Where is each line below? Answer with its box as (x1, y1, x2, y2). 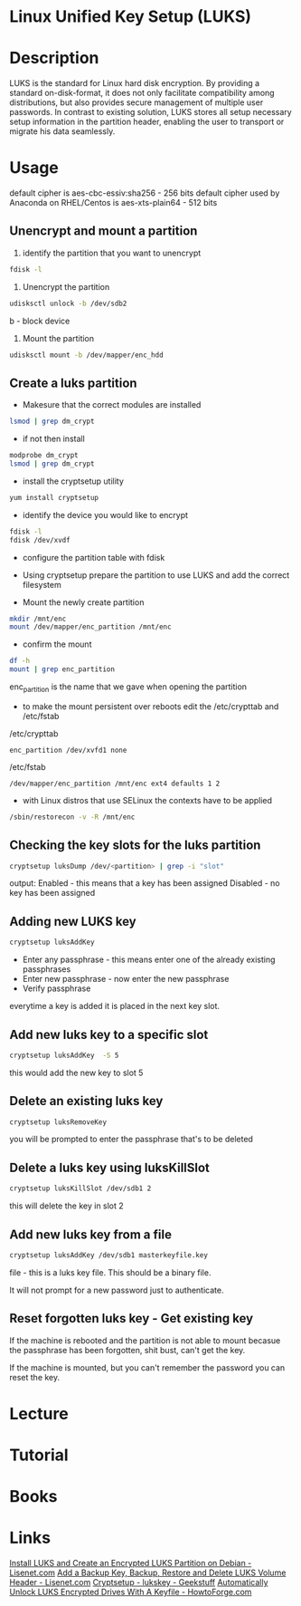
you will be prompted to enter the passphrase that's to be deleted (9, 1134, 253, 1145)
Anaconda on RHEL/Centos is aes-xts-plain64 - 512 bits (9, 197, 218, 208)
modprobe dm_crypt (9, 451, 79, 460)
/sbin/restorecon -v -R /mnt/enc (9, 813, 136, 822)
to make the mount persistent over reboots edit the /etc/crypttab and (22, 700, 279, 712)
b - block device (9, 315, 71, 326)
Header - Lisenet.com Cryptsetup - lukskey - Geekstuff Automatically (9, 1577, 268, 1588)
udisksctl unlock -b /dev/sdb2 (9, 299, 127, 308)
